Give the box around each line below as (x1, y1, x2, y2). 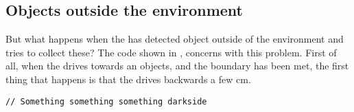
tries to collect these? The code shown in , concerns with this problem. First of (5, 45, 337, 59)
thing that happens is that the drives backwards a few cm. (5, 71, 251, 86)
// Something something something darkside (5, 96, 207, 107)
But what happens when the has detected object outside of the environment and (5, 32, 344, 46)
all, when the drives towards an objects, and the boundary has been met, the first (5, 58, 349, 73)
